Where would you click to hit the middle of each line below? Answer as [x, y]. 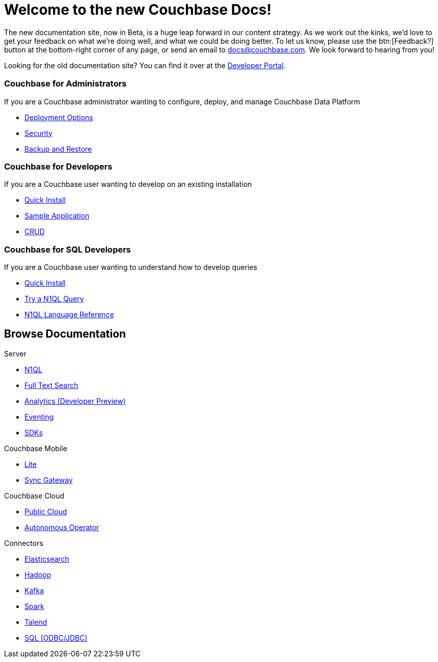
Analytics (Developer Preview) [75, 401]
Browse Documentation [65, 334]
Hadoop [38, 574]
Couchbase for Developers [58, 166]
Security [38, 133]
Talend [36, 622]
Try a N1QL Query [54, 299]
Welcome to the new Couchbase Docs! [138, 10]
